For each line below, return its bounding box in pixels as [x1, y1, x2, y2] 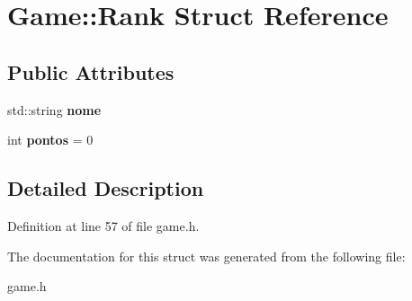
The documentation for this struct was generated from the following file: [7, 246, 406, 265]
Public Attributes [7, 58, 175, 85]
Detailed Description [7, 174, 204, 202]
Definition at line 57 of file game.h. [7, 216, 200, 235]
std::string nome [7, 100, 102, 119]
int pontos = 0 [7, 130, 94, 149]
